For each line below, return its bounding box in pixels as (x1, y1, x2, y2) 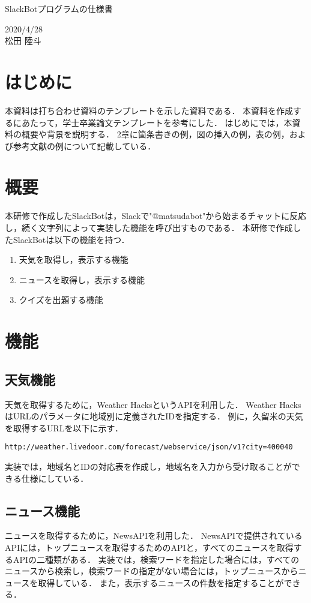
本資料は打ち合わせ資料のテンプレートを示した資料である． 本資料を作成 (5, 104, 294, 116)
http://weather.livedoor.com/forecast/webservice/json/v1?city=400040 (5, 443, 293, 452)
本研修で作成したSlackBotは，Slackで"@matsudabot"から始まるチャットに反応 (5, 209, 307, 222)
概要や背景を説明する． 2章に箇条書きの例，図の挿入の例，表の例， (21, 128, 289, 140)
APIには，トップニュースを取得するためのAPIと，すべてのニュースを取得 (5, 541, 294, 553)
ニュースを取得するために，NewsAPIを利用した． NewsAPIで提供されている (5, 529, 303, 542)
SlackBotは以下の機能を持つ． (13, 233, 130, 245)
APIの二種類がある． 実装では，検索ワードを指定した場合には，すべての (13, 553, 300, 565)
